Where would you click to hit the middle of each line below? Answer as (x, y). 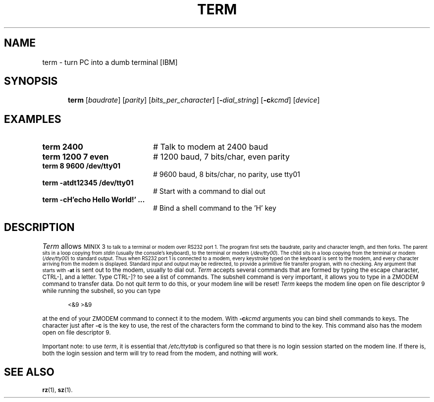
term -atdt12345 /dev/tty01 (88, 183)
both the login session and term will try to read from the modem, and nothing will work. (160, 354)
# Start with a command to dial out (209, 191)
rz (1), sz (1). (57, 390)
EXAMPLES (33, 119)
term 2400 (63, 147)
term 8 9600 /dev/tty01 (81, 166)
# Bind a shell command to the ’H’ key (215, 208)
